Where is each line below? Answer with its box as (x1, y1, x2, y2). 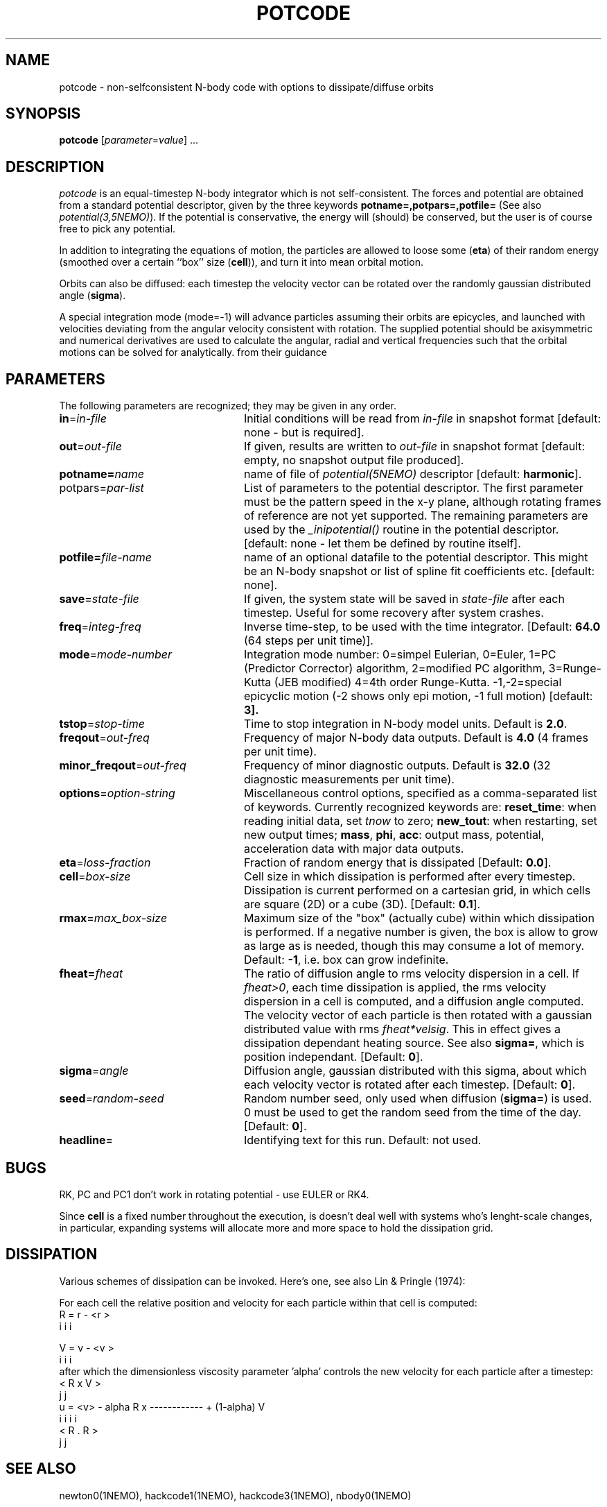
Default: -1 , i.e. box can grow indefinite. (243, 953, 449, 967)
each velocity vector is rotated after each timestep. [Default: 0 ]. (243, 1078, 576, 1092)
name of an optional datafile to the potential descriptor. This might (243, 550, 588, 565)
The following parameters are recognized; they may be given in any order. (59, 400, 396, 412)
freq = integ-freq (59, 620, 141, 634)
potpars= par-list (59, 481, 144, 495)
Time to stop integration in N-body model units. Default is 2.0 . (243, 717, 568, 731)
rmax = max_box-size (59, 911, 168, 926)
